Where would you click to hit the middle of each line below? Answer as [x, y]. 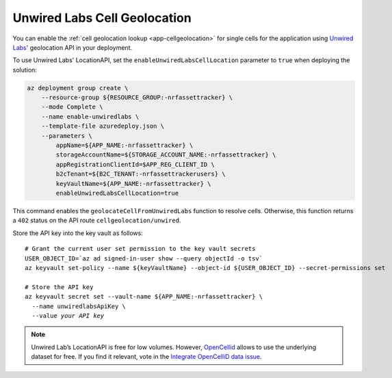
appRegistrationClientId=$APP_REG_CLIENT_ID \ [135, 164]
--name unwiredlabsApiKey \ [79, 306]
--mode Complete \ [72, 107]
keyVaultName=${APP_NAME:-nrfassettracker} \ [133, 184]
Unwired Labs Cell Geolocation [102, 18]
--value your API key [68, 315]
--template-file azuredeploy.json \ [103, 126]
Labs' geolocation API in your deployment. [73, 47]
